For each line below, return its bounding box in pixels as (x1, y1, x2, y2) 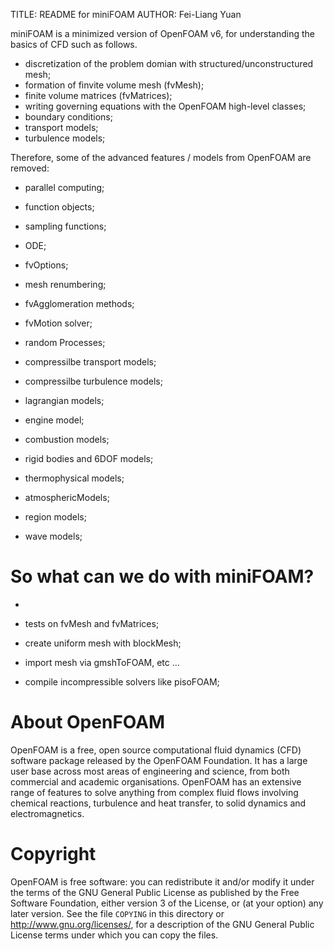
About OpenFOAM (10, 711, 166, 734)
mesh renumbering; (24, 279, 107, 290)
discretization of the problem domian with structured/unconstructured (24, 58, 314, 69)
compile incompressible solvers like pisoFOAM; (24, 675, 220, 688)
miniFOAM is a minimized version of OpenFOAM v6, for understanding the (10, 28, 316, 39)
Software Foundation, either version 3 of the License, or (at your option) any (10, 897, 324, 909)
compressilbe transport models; (24, 356, 157, 368)
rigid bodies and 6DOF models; (24, 453, 154, 464)
